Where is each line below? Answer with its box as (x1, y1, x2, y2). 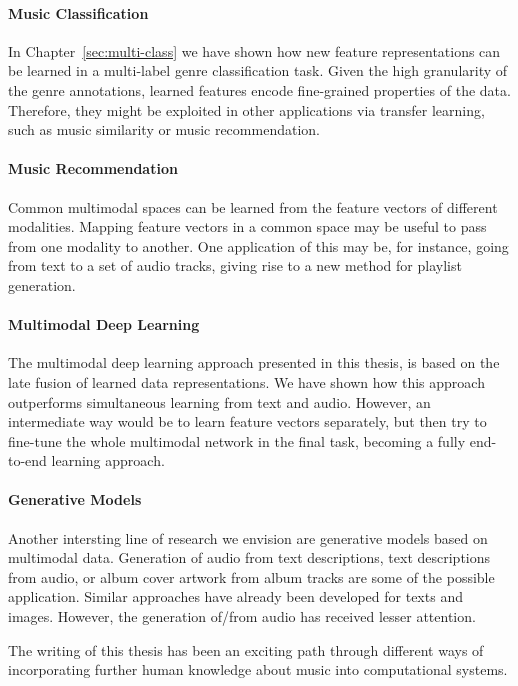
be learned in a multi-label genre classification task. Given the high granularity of (8, 60, 508, 81)
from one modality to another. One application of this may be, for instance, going (8, 235, 509, 256)
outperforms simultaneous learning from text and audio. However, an (8, 391, 431, 412)
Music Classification (8, 2, 149, 23)
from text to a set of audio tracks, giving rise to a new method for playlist (8, 255, 462, 276)
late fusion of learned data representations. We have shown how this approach (8, 371, 485, 392)
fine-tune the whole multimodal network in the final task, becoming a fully (8, 430, 466, 451)
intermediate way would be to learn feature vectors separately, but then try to (8, 411, 487, 432)
